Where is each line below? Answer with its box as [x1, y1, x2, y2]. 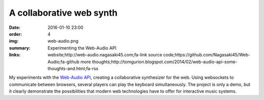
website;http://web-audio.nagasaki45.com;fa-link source [47, 52, 162, 58]
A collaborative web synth [9, 7, 118, 18]
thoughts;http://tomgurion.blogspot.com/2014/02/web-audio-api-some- [92, 59, 238, 65]
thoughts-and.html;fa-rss [47, 65, 99, 71]
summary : [9, 45, 31, 51]
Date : [9, 25, 21, 30]
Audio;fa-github [47, 59, 80, 65]
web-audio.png [47, 38, 79, 44]
